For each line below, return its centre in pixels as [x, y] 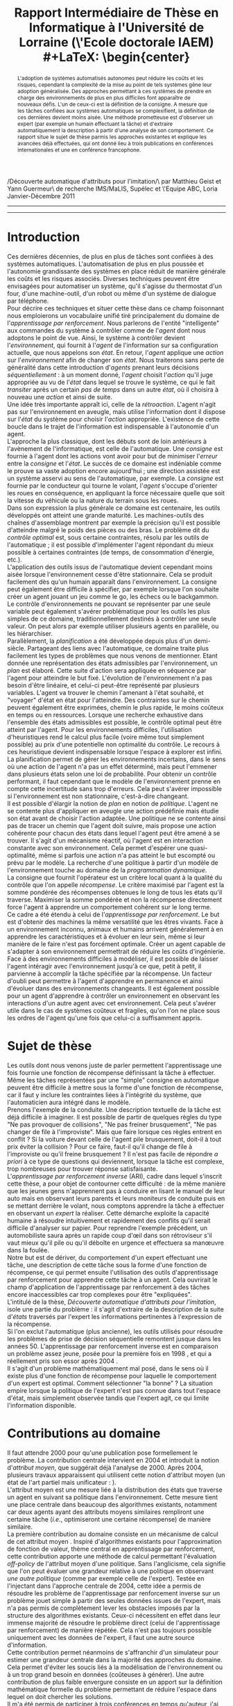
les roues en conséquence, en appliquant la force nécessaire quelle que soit [116, 493]
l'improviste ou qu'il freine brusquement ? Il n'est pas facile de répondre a [113, 1154]
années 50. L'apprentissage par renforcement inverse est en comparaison [113, 1346]
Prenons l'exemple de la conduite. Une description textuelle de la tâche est [114, 1109]
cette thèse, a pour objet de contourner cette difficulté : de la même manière [116, 1183]
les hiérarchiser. [30, 633]
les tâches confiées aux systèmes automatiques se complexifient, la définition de [116, 110]
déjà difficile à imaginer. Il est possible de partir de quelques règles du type [114, 1117]
